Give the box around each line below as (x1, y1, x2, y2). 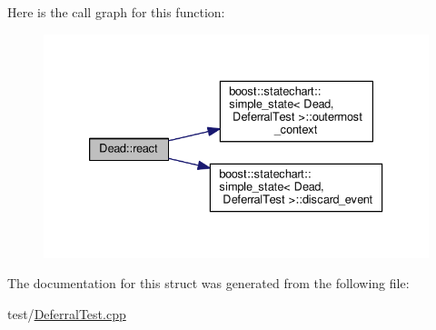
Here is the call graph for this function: (7, 3, 225, 21)
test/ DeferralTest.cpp (7, 304, 126, 323)
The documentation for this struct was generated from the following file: (7, 274, 410, 293)
